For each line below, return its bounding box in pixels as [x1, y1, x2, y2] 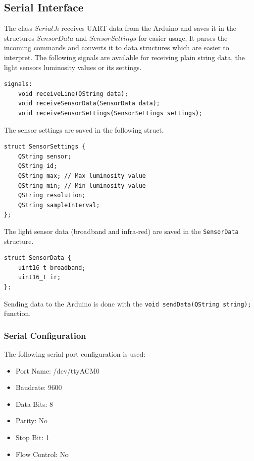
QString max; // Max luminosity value [18, 172, 146, 179]
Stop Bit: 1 [15, 432, 50, 442]
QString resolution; [18, 192, 86, 199]
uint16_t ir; [18, 274, 61, 281]
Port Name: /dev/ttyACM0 [15, 365, 100, 376]
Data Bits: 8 [15, 398, 53, 409]
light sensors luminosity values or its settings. [4, 62, 142, 72]
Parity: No [15, 415, 48, 426]
